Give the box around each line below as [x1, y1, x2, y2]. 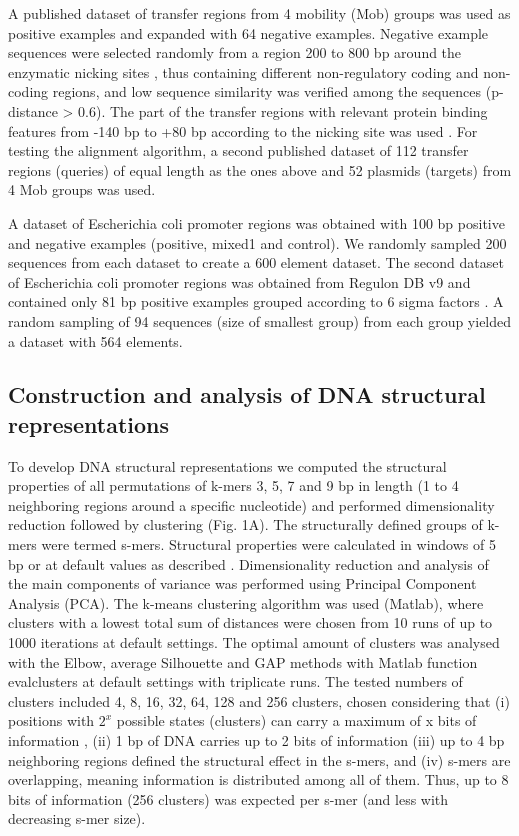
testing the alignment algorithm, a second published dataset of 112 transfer [8, 140, 469, 161]
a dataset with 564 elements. [8, 330, 183, 351]
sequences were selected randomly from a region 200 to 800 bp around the [8, 42, 462, 63]
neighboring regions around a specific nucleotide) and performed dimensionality [8, 494, 495, 515]
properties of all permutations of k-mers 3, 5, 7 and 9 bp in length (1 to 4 [8, 475, 459, 496]
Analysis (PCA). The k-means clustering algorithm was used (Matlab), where [8, 592, 484, 613]
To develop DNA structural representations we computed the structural [8, 455, 447, 476]
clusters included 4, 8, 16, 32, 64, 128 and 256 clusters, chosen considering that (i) [8, 690, 510, 711]
